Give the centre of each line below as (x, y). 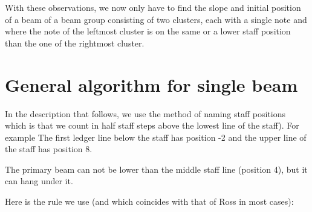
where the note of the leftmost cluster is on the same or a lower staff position (148, 31)
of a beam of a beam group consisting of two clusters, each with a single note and (156, 19)
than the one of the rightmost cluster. (75, 43)
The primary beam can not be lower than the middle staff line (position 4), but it (156, 169)
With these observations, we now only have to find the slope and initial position (153, 7)
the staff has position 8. (49, 149)
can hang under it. (39, 181)
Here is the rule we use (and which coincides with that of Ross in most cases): (149, 201)
